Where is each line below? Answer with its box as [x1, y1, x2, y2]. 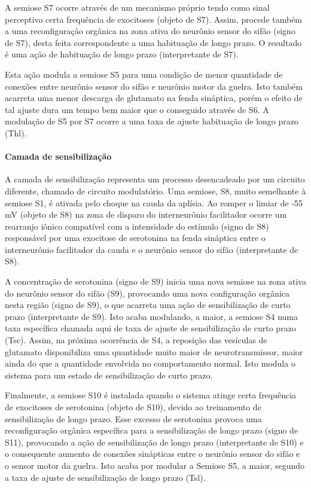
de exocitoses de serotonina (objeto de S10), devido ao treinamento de [5, 401, 261, 413]
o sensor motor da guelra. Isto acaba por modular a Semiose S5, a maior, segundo [5, 459, 305, 471]
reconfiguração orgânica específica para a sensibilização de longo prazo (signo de [5, 424, 298, 437]
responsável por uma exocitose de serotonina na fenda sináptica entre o [5, 231, 266, 244]
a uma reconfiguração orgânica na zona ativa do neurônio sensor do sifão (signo [5, 25, 295, 37]
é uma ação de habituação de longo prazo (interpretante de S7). [5, 48, 239, 60]
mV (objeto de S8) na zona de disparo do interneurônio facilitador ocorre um [5, 208, 287, 221]
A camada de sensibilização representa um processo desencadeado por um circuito [5, 173, 305, 185]
